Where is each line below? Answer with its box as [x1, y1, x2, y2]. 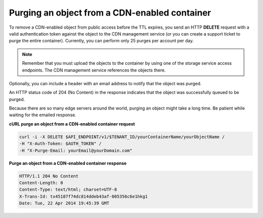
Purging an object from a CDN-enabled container [9, 7, 211, 18]
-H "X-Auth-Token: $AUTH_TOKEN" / [19, 141, 102, 146]
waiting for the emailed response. [9, 112, 76, 118]
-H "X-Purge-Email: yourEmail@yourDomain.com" [19, 147, 132, 153]
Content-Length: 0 [19, 180, 63, 185]
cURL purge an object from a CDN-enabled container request [9, 121, 135, 127]
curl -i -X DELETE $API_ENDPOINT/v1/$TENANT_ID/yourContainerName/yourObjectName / [19, 134, 225, 140]
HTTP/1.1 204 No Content [19, 173, 79, 179]
